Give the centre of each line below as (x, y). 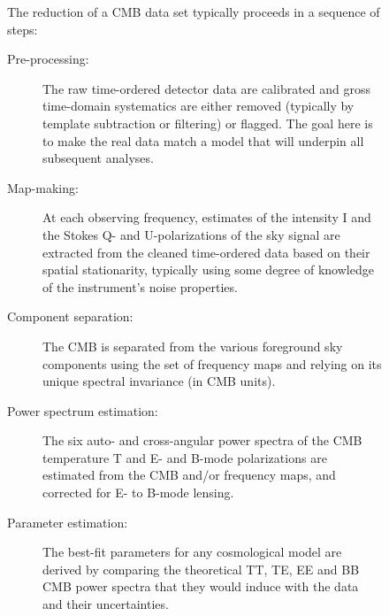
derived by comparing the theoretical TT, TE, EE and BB (201, 569)
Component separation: (70, 316)
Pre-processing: (48, 59)
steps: (23, 29)
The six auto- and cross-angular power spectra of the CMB (202, 440)
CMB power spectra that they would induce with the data (201, 586)
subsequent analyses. (98, 158)
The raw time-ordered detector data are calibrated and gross (207, 88)
